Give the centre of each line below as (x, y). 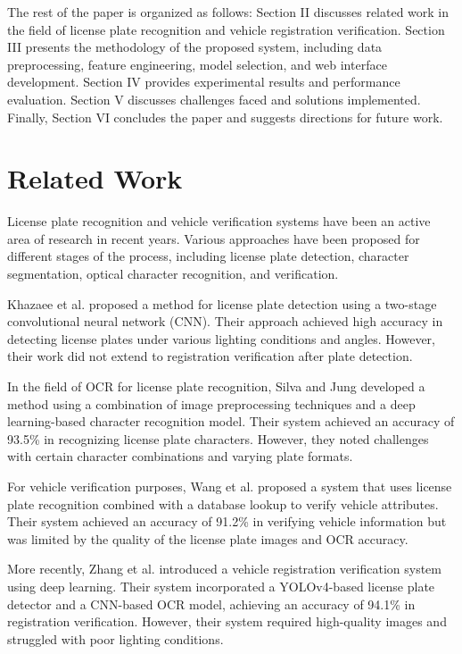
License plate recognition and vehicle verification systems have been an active (219, 221)
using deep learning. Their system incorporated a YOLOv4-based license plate (221, 586)
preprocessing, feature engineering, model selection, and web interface (197, 64)
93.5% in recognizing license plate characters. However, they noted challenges (218, 438)
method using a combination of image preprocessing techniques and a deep (211, 403)
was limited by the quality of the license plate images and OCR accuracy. (208, 538)
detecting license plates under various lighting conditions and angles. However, (222, 338)
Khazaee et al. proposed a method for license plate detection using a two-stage (222, 303)
